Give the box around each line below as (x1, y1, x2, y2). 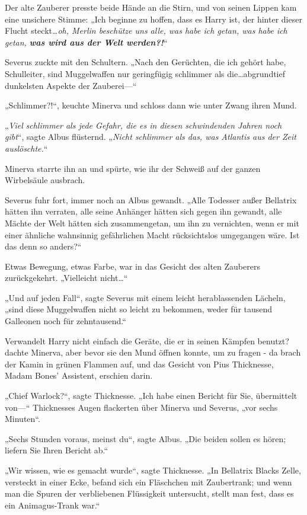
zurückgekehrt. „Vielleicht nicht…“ (5, 271, 128, 284)
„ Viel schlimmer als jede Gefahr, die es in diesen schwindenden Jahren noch (5, 119, 282, 131)
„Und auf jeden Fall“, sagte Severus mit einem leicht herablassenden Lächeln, (5, 291, 286, 303)
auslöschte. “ (5, 142, 48, 154)
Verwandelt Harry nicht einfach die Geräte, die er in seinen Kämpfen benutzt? (5, 334, 289, 347)
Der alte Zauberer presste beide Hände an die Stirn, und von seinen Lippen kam (5, 1, 297, 13)
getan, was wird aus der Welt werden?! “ (5, 36, 168, 48)
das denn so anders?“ (5, 240, 82, 252)
